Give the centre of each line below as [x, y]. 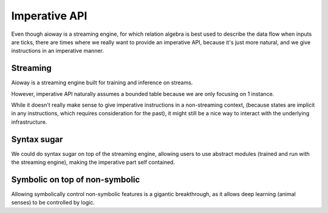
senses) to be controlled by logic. [53, 203]
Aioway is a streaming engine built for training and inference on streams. [102, 83]
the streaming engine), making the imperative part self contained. [93, 162]
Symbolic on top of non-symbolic [76, 179]
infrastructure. [29, 122]
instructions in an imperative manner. [58, 51]
